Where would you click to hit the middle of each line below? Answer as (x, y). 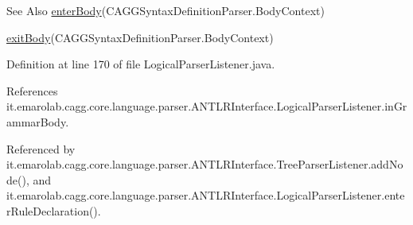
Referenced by (41, 148)
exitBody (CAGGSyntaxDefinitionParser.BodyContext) (140, 37)
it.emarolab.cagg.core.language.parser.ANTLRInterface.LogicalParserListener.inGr (207, 106)
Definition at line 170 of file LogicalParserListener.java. (141, 64)
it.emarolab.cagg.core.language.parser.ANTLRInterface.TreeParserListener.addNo (205, 164)
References (32, 90)
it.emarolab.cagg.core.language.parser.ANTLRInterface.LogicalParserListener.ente (206, 195)
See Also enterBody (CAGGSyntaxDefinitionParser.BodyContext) (166, 10)
